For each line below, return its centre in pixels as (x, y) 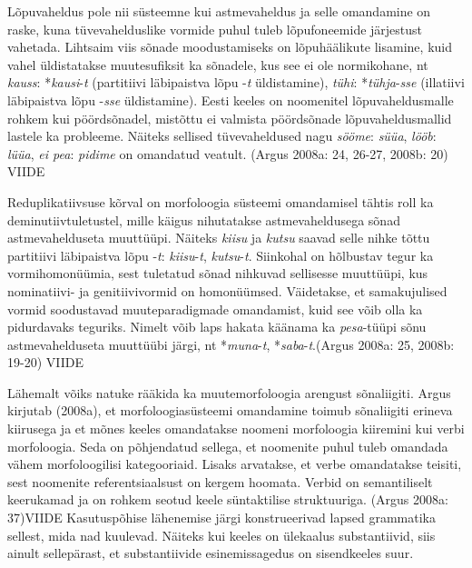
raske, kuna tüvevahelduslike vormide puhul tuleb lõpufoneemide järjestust (215, 29)
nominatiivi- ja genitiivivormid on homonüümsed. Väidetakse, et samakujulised (227, 290)
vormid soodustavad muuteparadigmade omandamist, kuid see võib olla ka (215, 309)
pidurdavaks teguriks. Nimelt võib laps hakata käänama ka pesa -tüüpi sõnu (217, 327)
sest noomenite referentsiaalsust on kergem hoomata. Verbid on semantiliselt (220, 481)
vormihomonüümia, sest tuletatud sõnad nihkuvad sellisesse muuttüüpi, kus (218, 273)
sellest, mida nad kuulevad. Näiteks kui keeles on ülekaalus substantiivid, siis (221, 535)
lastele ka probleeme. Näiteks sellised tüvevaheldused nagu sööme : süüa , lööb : (222, 136)
